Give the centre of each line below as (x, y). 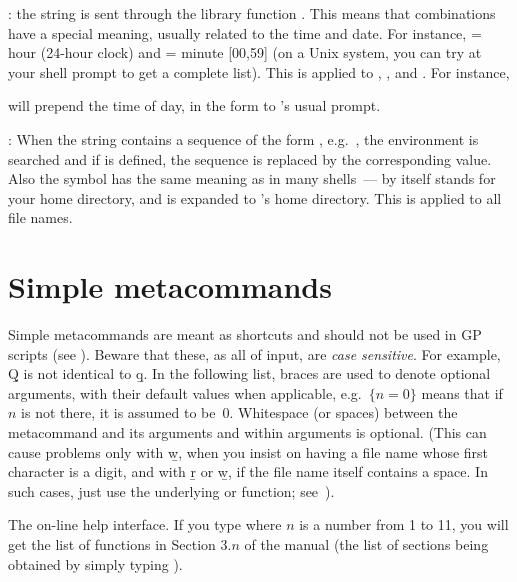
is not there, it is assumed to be (118, 412)
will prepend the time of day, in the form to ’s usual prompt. (194, 105)
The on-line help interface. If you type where (145, 524)
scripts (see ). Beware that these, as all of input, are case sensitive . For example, (254, 353)
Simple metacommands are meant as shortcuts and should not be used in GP (245, 334)
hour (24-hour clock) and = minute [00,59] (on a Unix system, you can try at (245, 52)
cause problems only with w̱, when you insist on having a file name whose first (248, 451)
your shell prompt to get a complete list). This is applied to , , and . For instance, (259, 71)
